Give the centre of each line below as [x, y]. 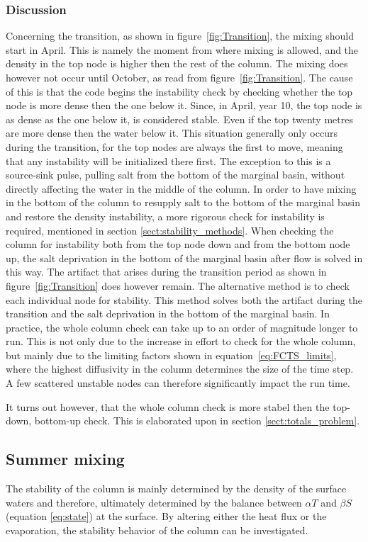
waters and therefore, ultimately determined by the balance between [154, 502]
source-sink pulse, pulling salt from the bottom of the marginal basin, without [175, 175]
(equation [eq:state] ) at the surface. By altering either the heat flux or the [166, 516]
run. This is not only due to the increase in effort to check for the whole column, [181, 341]
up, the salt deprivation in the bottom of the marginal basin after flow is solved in [184, 258]
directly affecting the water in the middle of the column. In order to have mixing [181, 188]
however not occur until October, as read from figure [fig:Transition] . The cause [179, 77]
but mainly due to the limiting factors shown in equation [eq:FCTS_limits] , [171, 355]
